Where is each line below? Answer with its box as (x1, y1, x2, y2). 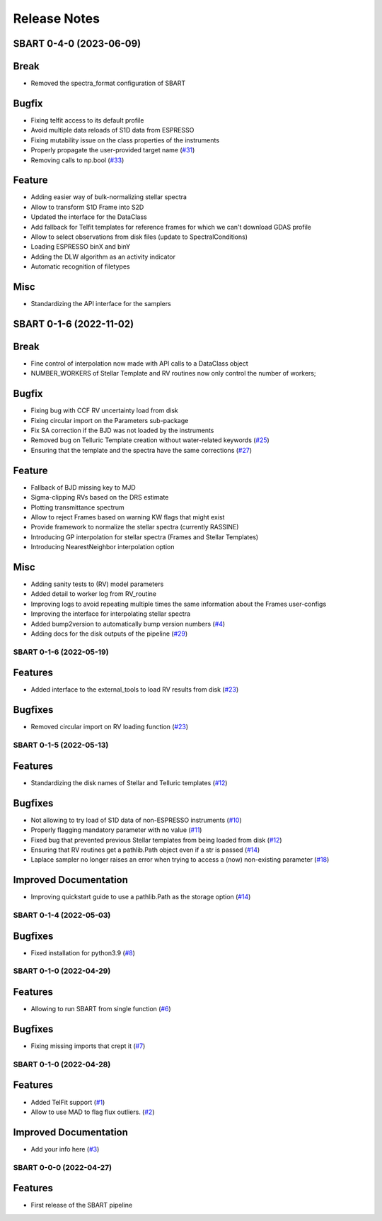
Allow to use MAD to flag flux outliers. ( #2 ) (30, 1108, 155, 1116)
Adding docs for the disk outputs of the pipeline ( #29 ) (30, 629, 188, 638)
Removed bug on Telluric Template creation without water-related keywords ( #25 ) (30, 436, 270, 444)
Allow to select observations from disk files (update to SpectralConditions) (30, 232, 248, 241)
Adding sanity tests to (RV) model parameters (30, 580, 164, 588)
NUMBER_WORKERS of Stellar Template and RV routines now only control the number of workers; (30, 369, 316, 378)
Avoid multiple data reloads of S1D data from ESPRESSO (30, 126, 195, 135)
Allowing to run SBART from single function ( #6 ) (30, 1005, 171, 1013)
